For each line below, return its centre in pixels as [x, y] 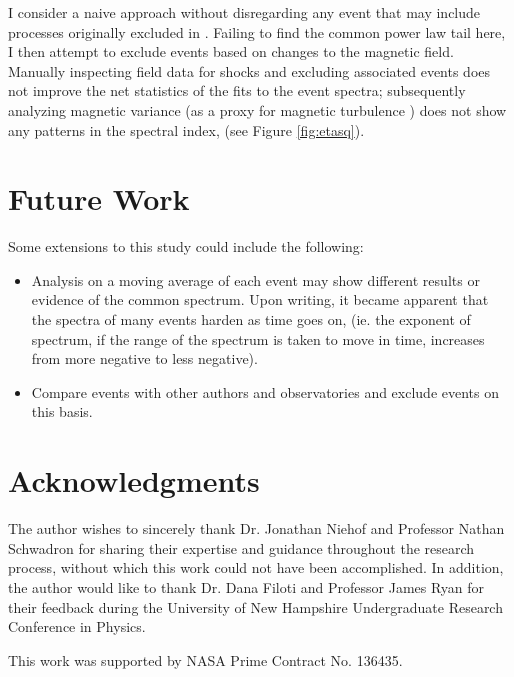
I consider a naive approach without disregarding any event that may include [244, 12]
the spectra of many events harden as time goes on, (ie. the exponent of [251, 319]
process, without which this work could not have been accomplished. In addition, [256, 567]
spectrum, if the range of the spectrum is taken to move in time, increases [258, 338]
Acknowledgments [134, 480]
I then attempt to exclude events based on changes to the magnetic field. [231, 51]
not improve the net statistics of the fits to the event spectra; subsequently [237, 90]
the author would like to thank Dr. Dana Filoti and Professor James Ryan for [246, 586]
